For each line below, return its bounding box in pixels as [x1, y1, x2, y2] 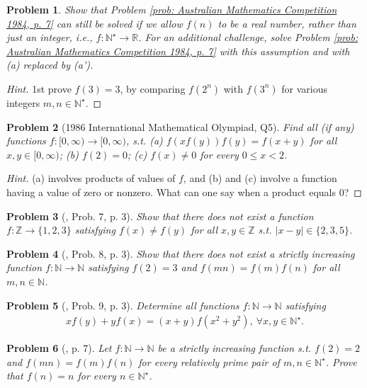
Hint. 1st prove [6, 81, 72, 96]
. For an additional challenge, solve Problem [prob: [138, 30, 358, 45]
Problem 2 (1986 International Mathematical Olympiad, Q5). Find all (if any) [6, 119, 354, 134]
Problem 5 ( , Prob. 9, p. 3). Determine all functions [6, 297, 239, 312]
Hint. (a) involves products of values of [6, 171, 176, 186]
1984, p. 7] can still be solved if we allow [6, 16, 183, 30]
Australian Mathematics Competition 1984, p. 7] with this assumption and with [6, 43, 350, 58]
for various [281, 81, 328, 96]
